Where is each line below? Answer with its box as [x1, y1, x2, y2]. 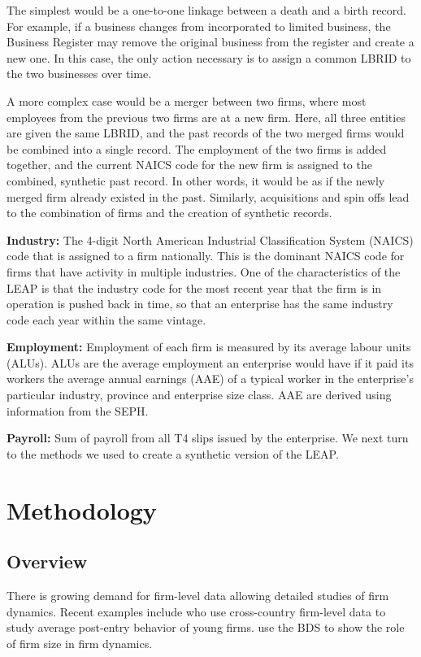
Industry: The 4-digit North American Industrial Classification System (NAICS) [7, 231, 414, 248]
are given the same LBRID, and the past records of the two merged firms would [7, 124, 405, 141]
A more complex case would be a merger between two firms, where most [7, 92, 367, 109]
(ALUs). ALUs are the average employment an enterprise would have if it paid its [7, 354, 414, 371]
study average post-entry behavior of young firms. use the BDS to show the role [7, 619, 405, 636]
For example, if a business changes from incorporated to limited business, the [7, 17, 391, 34]
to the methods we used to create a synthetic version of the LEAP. [7, 445, 339, 462]
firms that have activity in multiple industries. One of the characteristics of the [7, 263, 401, 280]
